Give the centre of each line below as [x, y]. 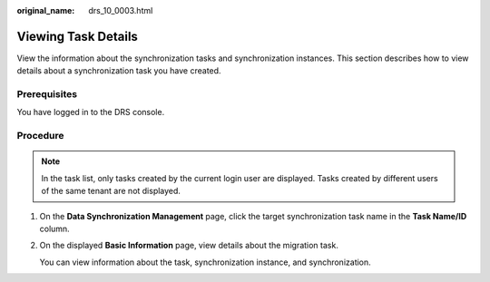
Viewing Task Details [77, 36]
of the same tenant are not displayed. [111, 191]
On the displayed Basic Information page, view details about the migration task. [189, 246]
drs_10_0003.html [121, 10]
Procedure [40, 136]
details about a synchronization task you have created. [119, 71]
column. [54, 229]
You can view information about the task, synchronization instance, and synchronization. [205, 262]
